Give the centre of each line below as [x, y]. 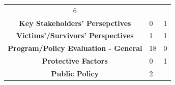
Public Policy [75, 73]
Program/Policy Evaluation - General [75, 48]
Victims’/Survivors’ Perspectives [75, 35]
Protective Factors [75, 61]
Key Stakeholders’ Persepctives [75, 23]
